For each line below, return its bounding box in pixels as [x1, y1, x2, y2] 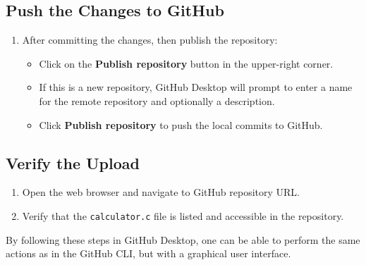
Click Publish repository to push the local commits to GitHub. [39, 117, 323, 132]
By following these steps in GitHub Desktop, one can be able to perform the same [6, 232, 360, 247]
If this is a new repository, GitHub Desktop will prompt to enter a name [39, 80, 353, 94]
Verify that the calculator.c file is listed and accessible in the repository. [22, 208, 344, 223]
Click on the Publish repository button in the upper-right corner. [39, 56, 334, 70]
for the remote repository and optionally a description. [39, 93, 275, 108]
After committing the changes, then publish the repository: [22, 32, 278, 47]
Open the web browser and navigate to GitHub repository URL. [22, 185, 300, 199]
